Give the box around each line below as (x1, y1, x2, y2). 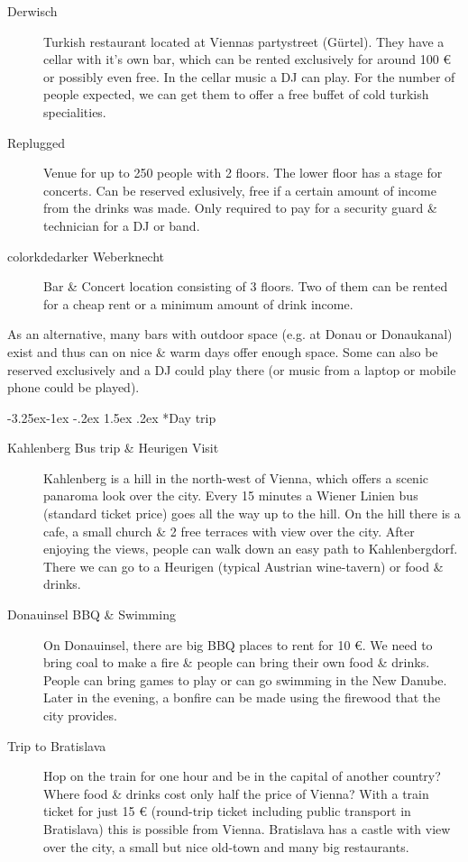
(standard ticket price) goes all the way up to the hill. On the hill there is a (43, 504, 461, 523)
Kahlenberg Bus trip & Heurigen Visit (7, 438, 219, 457)
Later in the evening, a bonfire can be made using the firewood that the (43, 688, 441, 707)
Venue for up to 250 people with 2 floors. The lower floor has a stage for (43, 163, 443, 182)
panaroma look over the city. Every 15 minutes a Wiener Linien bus (43, 486, 418, 505)
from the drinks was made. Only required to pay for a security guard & (43, 198, 437, 217)
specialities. (43, 102, 106, 121)
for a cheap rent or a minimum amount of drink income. (43, 294, 353, 313)
